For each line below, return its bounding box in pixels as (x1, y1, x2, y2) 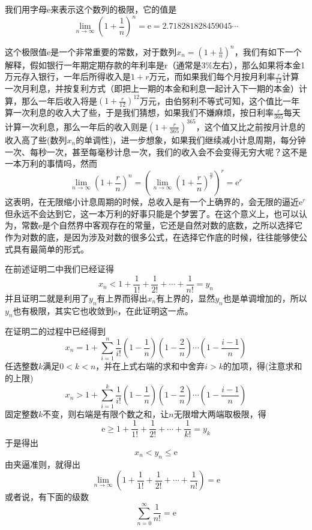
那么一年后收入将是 (21, 94, 97, 107)
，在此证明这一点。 (117, 304, 193, 317)
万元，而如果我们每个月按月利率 (149, 70, 275, 83)
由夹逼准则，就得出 (5, 457, 80, 470)
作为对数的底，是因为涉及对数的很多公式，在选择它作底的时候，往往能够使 (5, 230, 299, 243)
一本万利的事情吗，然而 (5, 157, 97, 170)
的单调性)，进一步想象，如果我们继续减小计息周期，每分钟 (76, 133, 306, 146)
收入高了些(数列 (5, 133, 67, 146)
